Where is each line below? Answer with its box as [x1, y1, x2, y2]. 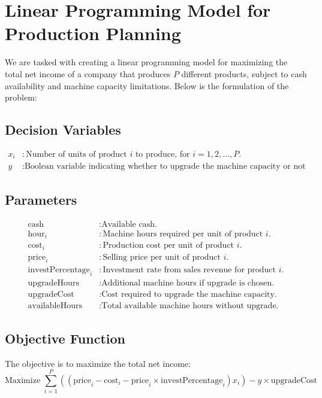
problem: [5, 91, 37, 104]
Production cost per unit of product [103, 241, 234, 250]
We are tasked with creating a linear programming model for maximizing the [5, 56, 288, 68]
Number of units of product [26, 150, 127, 159]
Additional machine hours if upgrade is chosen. [101, 279, 275, 288]
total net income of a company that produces [5, 67, 171, 80]
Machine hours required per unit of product [103, 229, 263, 238]
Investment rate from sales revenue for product [103, 266, 276, 275]
